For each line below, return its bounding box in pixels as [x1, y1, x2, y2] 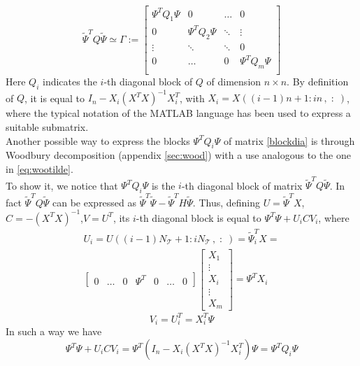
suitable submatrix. [6, 119, 89, 134]
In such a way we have [6, 324, 102, 339]
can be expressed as [52, 195, 137, 209]
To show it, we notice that [6, 178, 118, 192]
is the [151, 178, 175, 192]
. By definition [287, 74, 349, 89]
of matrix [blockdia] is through [223, 133, 355, 148]
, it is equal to [24, 90, 85, 105]
